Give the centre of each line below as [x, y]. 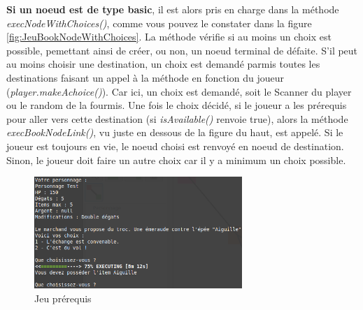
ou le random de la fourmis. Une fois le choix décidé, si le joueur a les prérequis [177, 105]
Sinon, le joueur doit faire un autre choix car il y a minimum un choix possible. [176, 160]
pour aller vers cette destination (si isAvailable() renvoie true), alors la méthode [177, 118]
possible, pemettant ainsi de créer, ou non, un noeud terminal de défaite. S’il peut [182, 50]
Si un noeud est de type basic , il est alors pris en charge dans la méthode [173, 9]
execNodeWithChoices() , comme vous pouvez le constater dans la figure [159, 23]
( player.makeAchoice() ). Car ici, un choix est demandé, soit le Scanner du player [179, 91]
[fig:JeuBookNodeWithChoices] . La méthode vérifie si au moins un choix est [169, 37]
